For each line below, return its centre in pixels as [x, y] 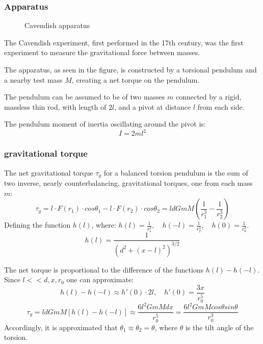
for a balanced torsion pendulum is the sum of [176, 172]
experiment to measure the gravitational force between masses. [102, 52]
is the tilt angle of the [219, 327]
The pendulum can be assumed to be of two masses [85, 97]
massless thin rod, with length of [55, 106]
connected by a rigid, [208, 97]
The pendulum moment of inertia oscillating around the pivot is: [105, 124]
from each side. [221, 106]
